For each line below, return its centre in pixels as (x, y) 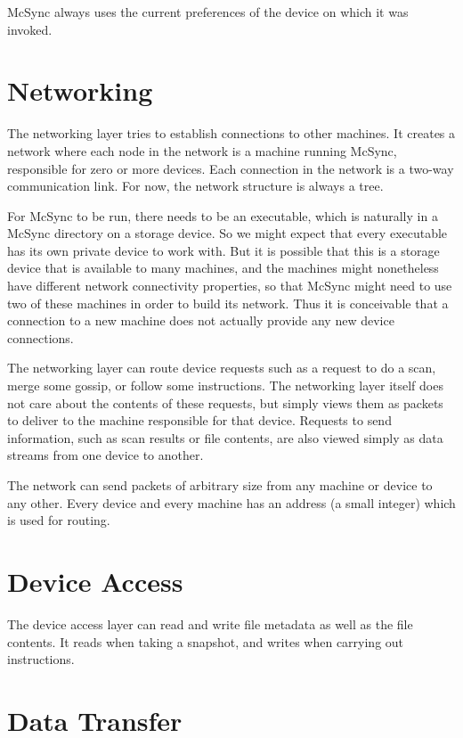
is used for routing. (59, 520)
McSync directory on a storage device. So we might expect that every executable (227, 233)
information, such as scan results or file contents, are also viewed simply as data (225, 437)
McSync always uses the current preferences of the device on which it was (208, 12)
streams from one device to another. (106, 455)
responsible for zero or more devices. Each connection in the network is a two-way (231, 168)
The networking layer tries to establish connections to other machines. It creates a (231, 133)
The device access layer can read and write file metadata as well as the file (210, 623)
